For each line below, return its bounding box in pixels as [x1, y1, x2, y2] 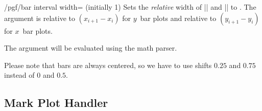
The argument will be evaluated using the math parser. [4, 42, 177, 53]
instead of [4, 70, 35, 80]
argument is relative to [4, 12, 75, 23]
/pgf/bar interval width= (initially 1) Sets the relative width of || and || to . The [4, 2, 256, 12]
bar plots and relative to [140, 12, 217, 23]
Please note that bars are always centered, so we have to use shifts [4, 59, 212, 70]
